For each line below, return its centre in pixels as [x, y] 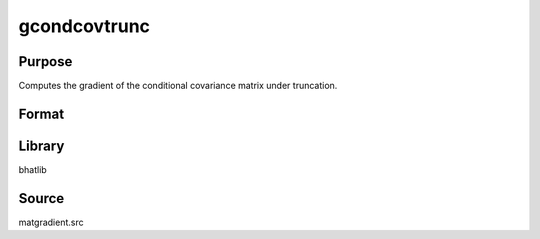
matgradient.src [51, 222]
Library [41, 145]
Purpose [45, 61]
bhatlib [32, 169]
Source [41, 198]
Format [41, 113]
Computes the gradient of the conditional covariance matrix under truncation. [178, 86]
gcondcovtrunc [84, 26]
